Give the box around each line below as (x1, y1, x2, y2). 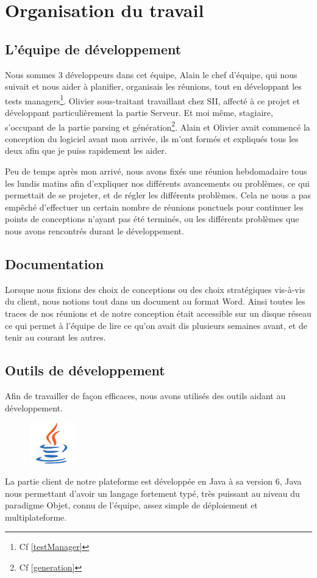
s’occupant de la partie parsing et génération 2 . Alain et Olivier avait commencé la (5, 118, 310, 133)
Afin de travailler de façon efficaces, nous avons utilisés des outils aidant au (5, 389, 286, 402)
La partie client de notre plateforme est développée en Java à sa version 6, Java (5, 475, 302, 488)
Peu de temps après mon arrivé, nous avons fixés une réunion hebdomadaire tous (5, 165, 307, 178)
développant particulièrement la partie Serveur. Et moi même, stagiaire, (5, 106, 273, 119)
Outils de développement (5, 361, 165, 380)
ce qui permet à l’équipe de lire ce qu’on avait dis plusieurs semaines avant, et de (5, 319, 307, 331)
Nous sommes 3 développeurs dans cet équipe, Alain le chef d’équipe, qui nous (5, 68, 297, 81)
